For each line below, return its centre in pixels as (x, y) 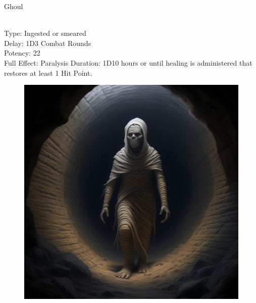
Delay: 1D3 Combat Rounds (48, 43)
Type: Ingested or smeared (45, 33)
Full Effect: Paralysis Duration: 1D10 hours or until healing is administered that (128, 62)
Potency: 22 (22, 53)
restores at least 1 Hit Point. (48, 72)
